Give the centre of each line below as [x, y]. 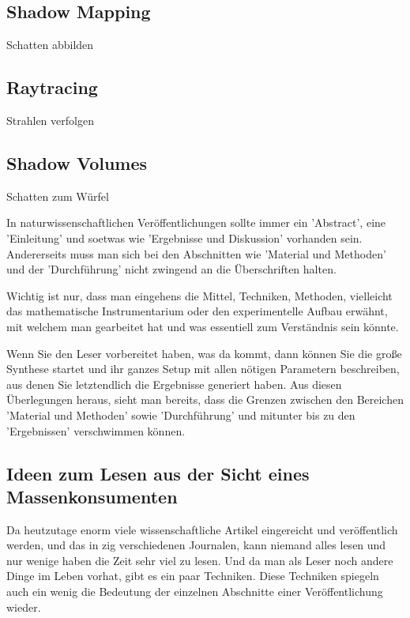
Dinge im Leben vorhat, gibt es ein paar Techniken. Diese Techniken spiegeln [193, 576]
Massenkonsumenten [92, 496]
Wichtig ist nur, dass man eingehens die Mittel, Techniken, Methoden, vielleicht [199, 295]
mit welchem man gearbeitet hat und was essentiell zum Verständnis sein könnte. [203, 326]
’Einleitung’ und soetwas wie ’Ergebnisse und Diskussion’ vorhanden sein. [184, 237]
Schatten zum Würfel [58, 196]
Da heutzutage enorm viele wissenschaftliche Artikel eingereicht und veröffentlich [202, 529]
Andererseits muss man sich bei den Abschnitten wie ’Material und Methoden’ [196, 253]
